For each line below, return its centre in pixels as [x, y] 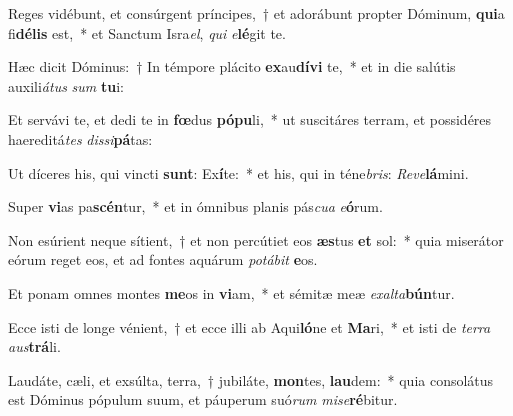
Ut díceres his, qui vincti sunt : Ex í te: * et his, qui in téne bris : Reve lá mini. [238, 172]
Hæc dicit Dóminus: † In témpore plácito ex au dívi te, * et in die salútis [232, 66]
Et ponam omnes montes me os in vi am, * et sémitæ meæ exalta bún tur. [231, 292]
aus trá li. [34, 346]
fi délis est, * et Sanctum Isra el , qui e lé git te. [147, 32]
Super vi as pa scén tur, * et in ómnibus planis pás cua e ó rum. [195, 206]
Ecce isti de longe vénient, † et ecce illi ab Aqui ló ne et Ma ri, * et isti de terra [249, 326]
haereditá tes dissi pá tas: [80, 138]
